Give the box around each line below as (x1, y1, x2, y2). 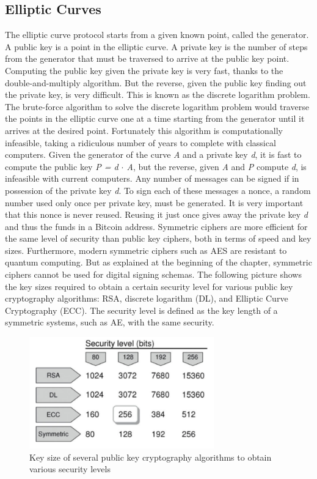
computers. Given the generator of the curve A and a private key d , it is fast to (5, 148, 302, 161)
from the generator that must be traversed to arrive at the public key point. (5, 52, 290, 65)
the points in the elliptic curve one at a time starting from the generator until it (5, 112, 305, 125)
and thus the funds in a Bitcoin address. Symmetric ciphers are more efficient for (5, 220, 308, 232)
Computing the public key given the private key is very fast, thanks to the (5, 64, 283, 76)
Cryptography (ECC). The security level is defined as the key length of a (5, 303, 278, 316)
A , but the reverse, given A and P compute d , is (126, 160, 307, 173)
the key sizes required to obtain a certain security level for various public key (5, 280, 293, 292)
